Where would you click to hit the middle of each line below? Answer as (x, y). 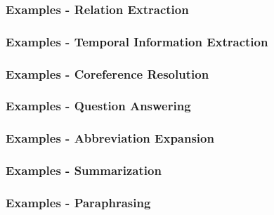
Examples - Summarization (84, 170)
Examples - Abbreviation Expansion (110, 138)
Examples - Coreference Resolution (107, 73)
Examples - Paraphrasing (78, 202)
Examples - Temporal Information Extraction (137, 41)
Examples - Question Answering (98, 106)
